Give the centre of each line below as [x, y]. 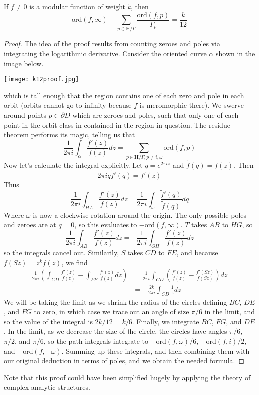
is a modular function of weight [77, 6]
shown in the [235, 53]
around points [25, 115]
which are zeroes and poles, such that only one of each [155, 115]
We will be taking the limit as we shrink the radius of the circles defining [116, 301]
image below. [24, 63]
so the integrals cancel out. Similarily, [62, 253]
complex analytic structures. [47, 387]
